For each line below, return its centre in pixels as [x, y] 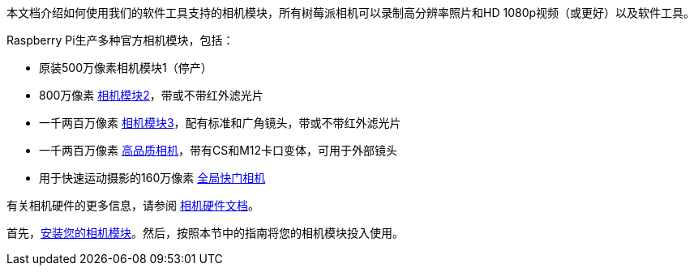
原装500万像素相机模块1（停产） [126, 68]
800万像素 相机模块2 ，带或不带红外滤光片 [151, 95]
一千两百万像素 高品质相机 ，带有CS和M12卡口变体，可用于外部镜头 [218, 150]
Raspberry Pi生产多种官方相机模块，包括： [120, 40]
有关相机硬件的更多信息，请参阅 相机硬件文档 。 [133, 205]
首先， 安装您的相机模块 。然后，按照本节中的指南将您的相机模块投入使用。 [205, 233]
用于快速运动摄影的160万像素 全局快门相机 [152, 178]
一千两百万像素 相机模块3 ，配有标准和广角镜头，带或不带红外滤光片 [220, 123]
